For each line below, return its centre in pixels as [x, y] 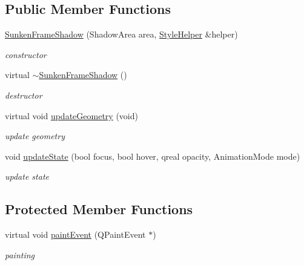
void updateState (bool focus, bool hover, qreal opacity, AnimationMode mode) [153, 156]
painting [20, 254]
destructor [24, 95]
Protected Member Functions [99, 209]
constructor [26, 54]
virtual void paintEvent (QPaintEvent [75, 234]
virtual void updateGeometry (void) [71, 115]
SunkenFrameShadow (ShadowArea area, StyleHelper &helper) [121, 34]
